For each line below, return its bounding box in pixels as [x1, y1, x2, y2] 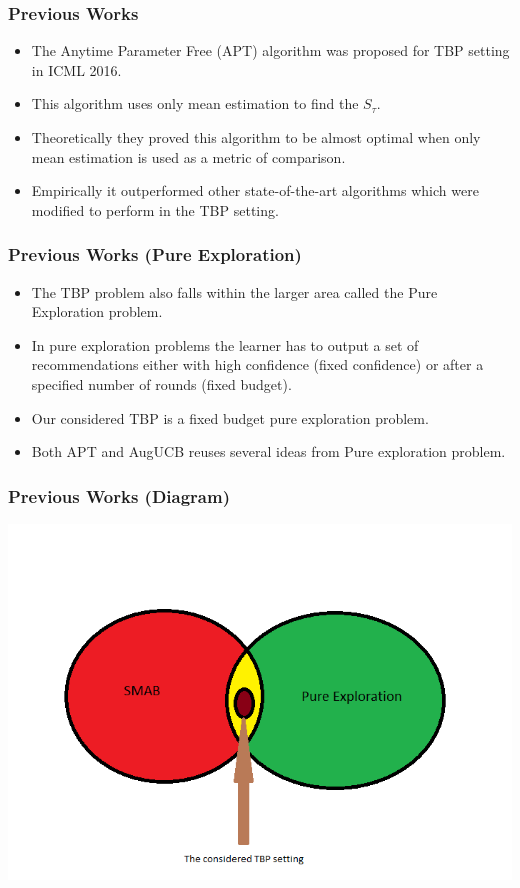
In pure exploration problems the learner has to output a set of [31, 334, 419, 355]
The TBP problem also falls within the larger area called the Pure [31, 281, 438, 302]
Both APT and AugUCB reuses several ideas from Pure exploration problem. [31, 441, 506, 462]
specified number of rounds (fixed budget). [31, 373, 292, 394]
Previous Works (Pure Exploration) [8, 242, 302, 267]
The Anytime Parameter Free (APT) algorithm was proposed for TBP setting [31, 40, 510, 61]
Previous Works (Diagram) [8, 483, 230, 508]
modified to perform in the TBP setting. [31, 199, 279, 220]
